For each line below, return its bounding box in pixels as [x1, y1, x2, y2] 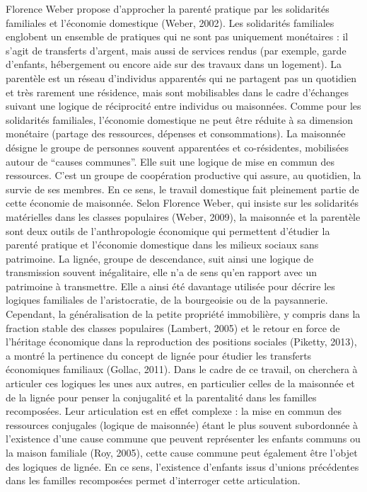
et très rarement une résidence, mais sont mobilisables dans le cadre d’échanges [6, 84, 349, 99]
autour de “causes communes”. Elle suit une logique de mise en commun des [6, 154, 334, 168]
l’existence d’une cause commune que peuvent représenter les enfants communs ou [6, 431, 361, 446]
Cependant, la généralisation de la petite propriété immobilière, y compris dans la [6, 307, 361, 321]
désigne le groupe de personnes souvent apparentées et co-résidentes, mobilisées [6, 139, 349, 154]
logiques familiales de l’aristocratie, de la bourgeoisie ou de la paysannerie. [6, 292, 328, 307]
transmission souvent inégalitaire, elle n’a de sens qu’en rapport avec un [6, 265, 318, 280]
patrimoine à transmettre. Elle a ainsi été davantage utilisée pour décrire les [6, 278, 335, 293]
